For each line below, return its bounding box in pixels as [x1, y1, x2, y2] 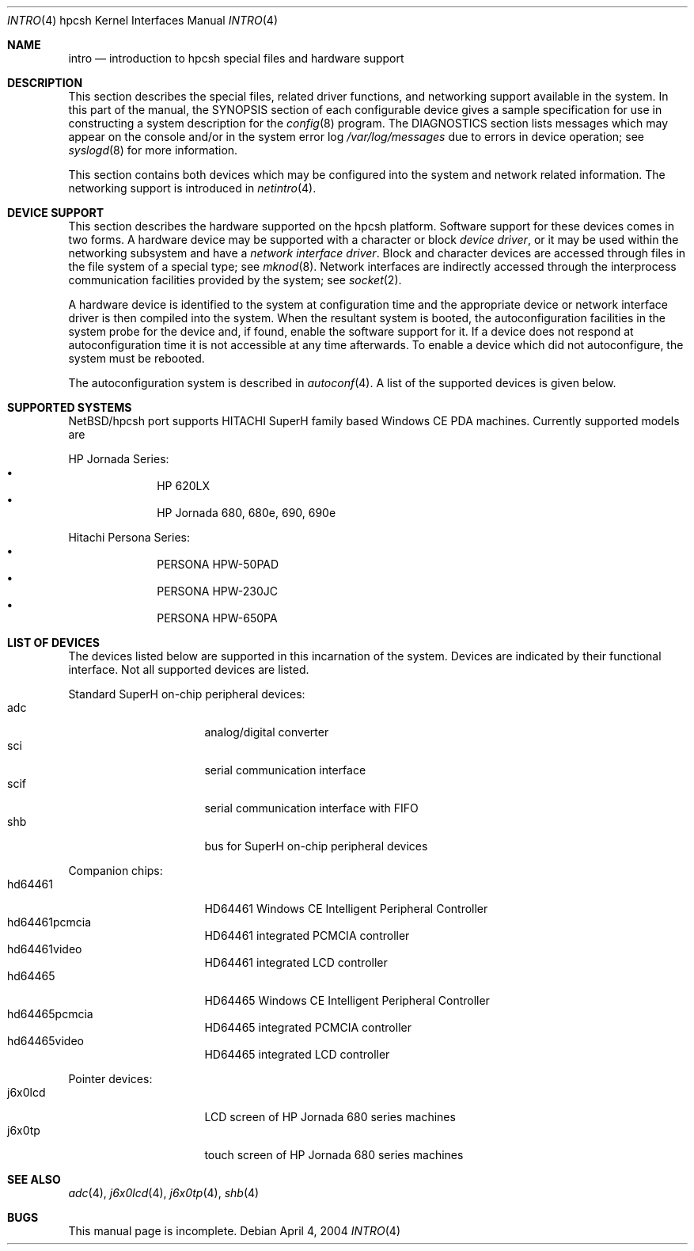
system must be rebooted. [68, 352, 205, 365]
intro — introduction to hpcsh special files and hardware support [68, 51, 404, 65]
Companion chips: [68, 864, 163, 877]
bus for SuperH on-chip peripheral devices [204, 839, 428, 853]
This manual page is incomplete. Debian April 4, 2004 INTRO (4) [68, 1224, 401, 1238]
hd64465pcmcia [7, 1007, 93, 1021]
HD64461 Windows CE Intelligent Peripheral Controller [204, 902, 488, 915]
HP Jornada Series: [68, 452, 169, 466]
